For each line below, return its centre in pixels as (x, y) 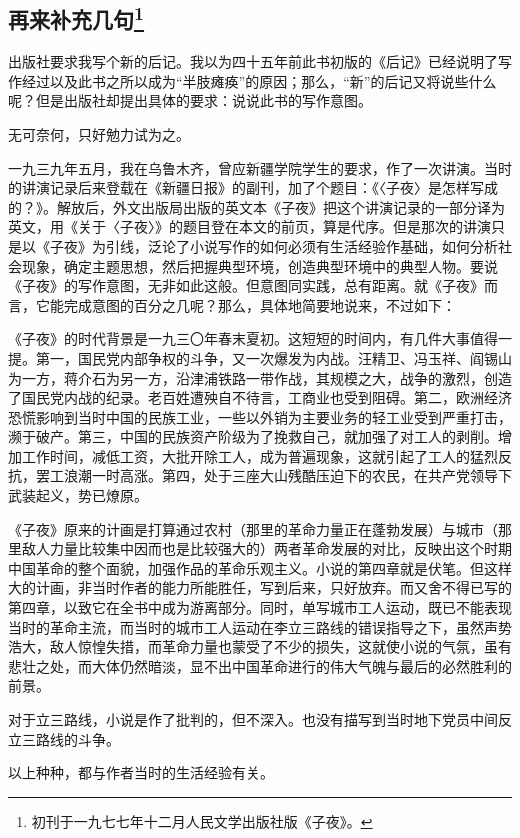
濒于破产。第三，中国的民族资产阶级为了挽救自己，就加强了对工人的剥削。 (253, 436)
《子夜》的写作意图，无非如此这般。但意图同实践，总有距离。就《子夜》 (246, 285)
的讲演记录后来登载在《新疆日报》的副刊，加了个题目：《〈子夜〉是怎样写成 (253, 187)
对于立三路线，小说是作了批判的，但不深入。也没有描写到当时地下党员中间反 (260, 719)
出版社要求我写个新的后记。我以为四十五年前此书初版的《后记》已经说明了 (253, 61)
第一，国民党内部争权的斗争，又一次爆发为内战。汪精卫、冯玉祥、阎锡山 (273, 357)
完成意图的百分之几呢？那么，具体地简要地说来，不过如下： (259, 304)
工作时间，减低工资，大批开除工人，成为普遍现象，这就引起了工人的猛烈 (259, 455)
